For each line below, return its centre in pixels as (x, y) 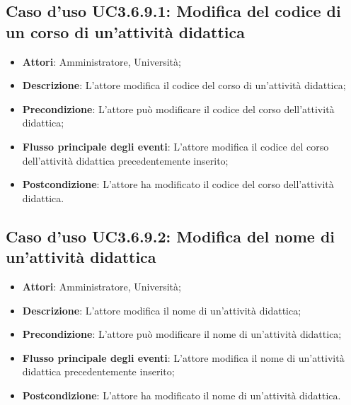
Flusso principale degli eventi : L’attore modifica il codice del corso (175, 146)
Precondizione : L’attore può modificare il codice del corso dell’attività (178, 108)
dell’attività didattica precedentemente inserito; (125, 160)
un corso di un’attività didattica (126, 31)
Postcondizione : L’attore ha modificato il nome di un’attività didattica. (182, 395)
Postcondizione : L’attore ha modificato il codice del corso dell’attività (178, 184)
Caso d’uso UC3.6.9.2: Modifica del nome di (171, 236)
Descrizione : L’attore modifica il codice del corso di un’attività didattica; (184, 85)
